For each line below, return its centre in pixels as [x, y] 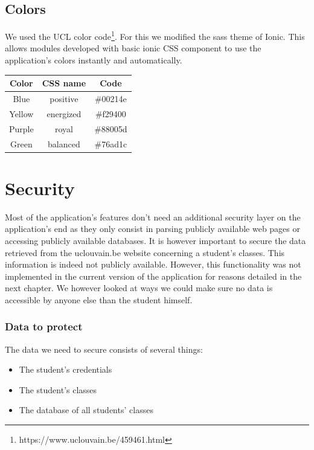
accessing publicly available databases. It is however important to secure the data [155, 240]
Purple [21, 128]
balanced [64, 143]
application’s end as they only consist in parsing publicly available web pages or [153, 229]
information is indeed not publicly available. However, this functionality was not [153, 264]
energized [64, 113]
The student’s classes [58, 389]
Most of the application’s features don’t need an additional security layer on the [153, 217]
